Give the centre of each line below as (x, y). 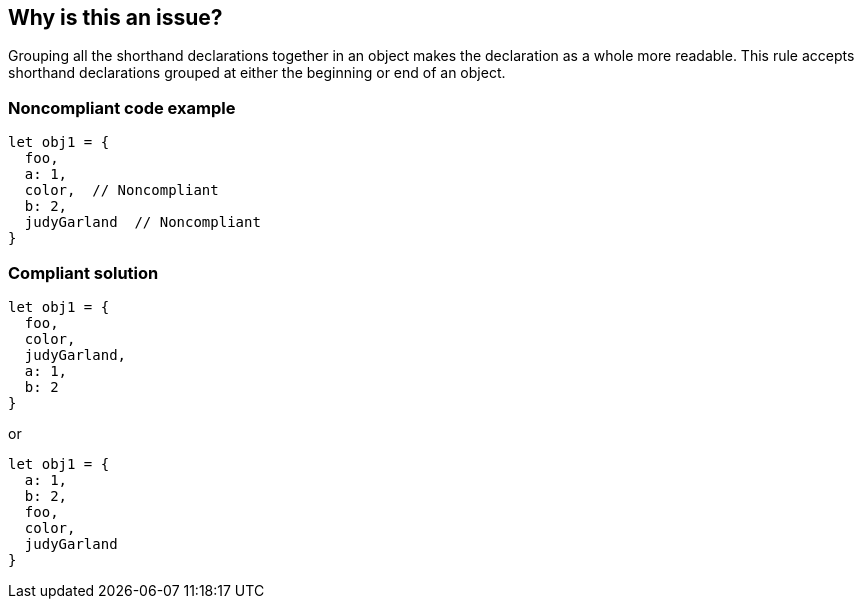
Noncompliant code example (122, 107)
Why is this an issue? (115, 17)
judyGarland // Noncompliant (142, 222)
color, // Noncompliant (121, 190)
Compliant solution (83, 272)
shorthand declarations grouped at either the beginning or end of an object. (257, 73)
